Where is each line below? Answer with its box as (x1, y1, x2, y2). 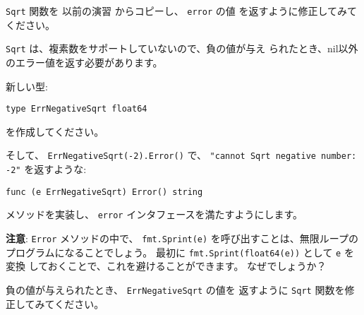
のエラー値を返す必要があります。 (6, 54, 163, 69)
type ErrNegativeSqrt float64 (6, 104, 147, 114)
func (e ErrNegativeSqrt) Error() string (6, 186, 203, 197)
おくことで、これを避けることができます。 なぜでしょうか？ (47, 258, 327, 273)
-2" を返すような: (6, 162, 87, 176)
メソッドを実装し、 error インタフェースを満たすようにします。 (6, 207, 303, 222)
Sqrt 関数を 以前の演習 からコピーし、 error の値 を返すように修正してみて (6, 4, 357, 18)
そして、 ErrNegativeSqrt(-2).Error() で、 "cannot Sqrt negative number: (6, 148, 357, 162)
